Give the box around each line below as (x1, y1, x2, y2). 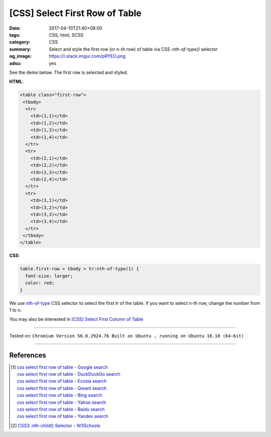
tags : (9, 32, 21, 38)
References (9, 351, 46, 359)
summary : (9, 46, 32, 52)
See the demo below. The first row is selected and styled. (9, 69, 128, 75)
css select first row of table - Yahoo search (17, 399, 106, 405)
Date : (9, 25, 21, 31)
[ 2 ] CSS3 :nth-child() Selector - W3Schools (11, 422, 100, 428)
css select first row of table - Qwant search (17, 385, 107, 391)
